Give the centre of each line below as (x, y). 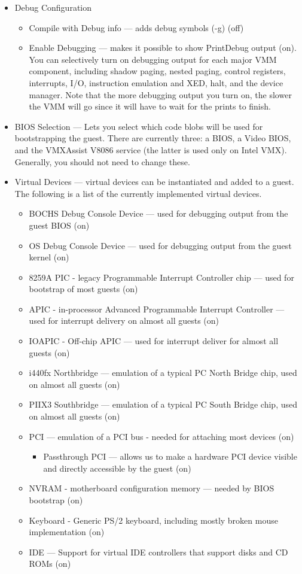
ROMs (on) (50, 564)
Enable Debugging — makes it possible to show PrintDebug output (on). (163, 48)
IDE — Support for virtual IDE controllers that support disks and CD (158, 552)
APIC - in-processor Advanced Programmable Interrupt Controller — (157, 309)
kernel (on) (49, 257)
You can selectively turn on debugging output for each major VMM (153, 59)
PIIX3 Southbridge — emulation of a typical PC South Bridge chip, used (163, 404)
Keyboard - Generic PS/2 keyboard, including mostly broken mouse (153, 520)
